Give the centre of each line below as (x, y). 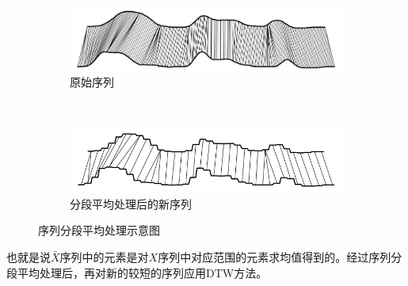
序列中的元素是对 (104, 256)
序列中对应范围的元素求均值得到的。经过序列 (275, 256)
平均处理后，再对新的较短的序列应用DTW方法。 (142, 272)
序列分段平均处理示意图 (99, 230)
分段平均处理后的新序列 (131, 203)
